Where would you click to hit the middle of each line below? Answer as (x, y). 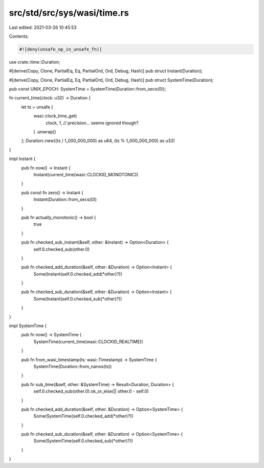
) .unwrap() (45, 132)
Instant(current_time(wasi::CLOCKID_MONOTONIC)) (86, 174)
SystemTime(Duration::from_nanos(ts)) (73, 366)
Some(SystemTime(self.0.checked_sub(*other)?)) (83, 441)
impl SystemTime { (28, 326)
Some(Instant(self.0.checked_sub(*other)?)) (78, 299)
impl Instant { (22, 159)
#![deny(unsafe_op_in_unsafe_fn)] (61, 49)
